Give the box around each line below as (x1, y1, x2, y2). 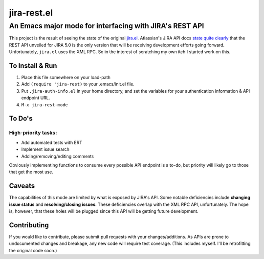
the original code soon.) (9, 247, 57, 253)
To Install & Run (9, 61, 57, 70)
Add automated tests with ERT (21, 139, 83, 145)
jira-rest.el (9, 7, 53, 18)
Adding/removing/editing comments (21, 153, 94, 159)
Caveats (9, 182, 35, 190)
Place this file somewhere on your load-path (21, 75, 111, 80)
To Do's (9, 115, 33, 123)
